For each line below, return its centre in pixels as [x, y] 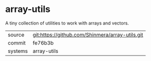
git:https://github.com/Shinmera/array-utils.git [88, 34]
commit [17, 42]
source [16, 34]
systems [18, 51]
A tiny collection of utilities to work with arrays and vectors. [67, 23]
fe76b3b [43, 42]
